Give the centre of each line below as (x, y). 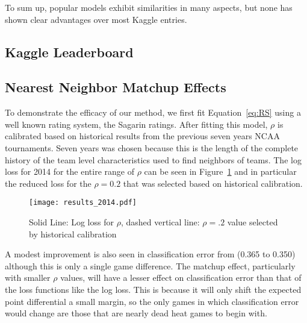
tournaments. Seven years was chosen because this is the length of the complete (152, 147)
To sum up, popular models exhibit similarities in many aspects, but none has (149, 7)
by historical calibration (73, 234)
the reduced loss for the (48, 183)
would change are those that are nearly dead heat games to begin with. (136, 313)
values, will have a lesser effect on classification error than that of (181, 278)
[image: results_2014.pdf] (83, 203)
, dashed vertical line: (160, 221)
